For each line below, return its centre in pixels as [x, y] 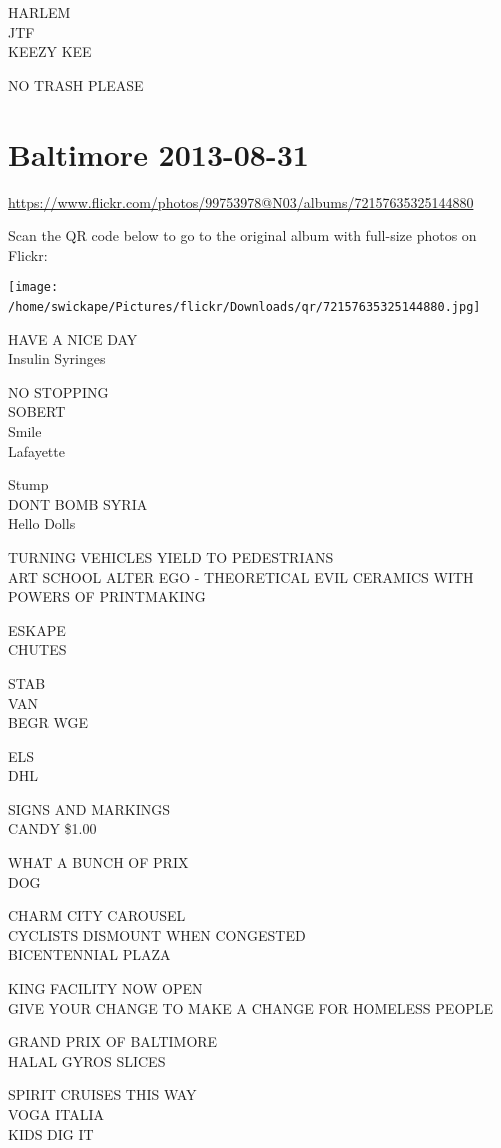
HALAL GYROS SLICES [87, 1060]
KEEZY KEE [50, 51]
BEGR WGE [48, 722]
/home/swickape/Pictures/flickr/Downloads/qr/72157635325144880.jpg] [244, 306]
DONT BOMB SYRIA [78, 503]
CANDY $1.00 [52, 828]
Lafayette [36, 450]
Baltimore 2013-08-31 [158, 153]
